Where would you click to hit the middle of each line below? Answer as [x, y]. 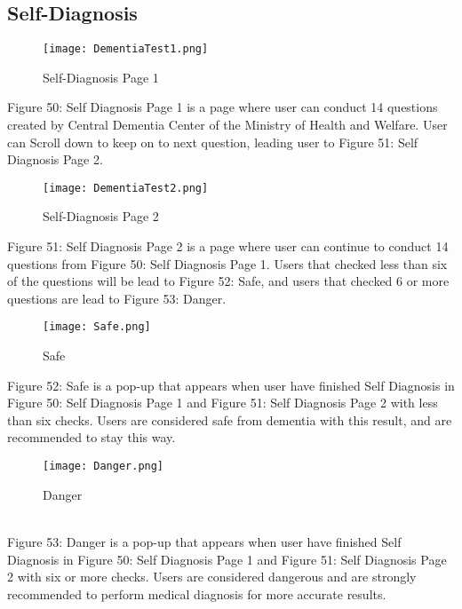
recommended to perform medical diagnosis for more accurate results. [197, 593]
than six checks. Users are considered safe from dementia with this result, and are [230, 419]
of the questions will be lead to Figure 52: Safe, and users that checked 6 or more [228, 281]
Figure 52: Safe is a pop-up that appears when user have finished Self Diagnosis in [231, 385]
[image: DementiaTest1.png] [126, 49]
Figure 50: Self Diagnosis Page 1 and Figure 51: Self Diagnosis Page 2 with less [223, 403]
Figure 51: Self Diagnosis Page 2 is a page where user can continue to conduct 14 [228, 246]
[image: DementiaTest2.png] [126, 188]
